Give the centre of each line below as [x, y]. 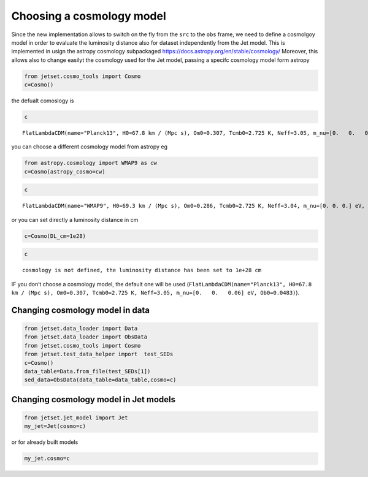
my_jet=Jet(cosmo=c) [55, 426]
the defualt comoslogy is [43, 101]
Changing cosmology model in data [81, 310]
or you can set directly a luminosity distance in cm [75, 219]
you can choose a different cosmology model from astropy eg [90, 147]
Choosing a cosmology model [89, 16]
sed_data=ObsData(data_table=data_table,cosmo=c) [100, 380]
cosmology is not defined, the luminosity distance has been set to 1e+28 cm [142, 270]
